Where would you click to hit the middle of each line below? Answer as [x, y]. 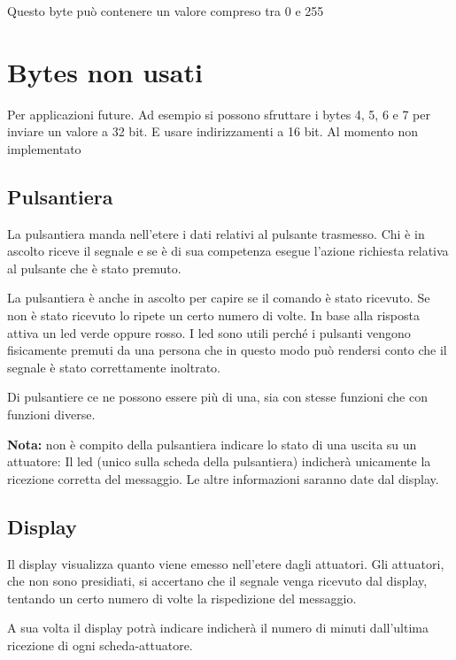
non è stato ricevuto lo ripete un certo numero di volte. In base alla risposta [213, 315]
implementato [44, 148]
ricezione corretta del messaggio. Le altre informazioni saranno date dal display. [223, 478]
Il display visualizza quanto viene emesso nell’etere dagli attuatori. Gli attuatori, [226, 563]
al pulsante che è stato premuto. [94, 268]
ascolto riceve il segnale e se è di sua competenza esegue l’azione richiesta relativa [228, 251]
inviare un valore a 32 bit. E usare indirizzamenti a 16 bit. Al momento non [213, 131]
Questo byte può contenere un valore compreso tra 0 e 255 [166, 11]
